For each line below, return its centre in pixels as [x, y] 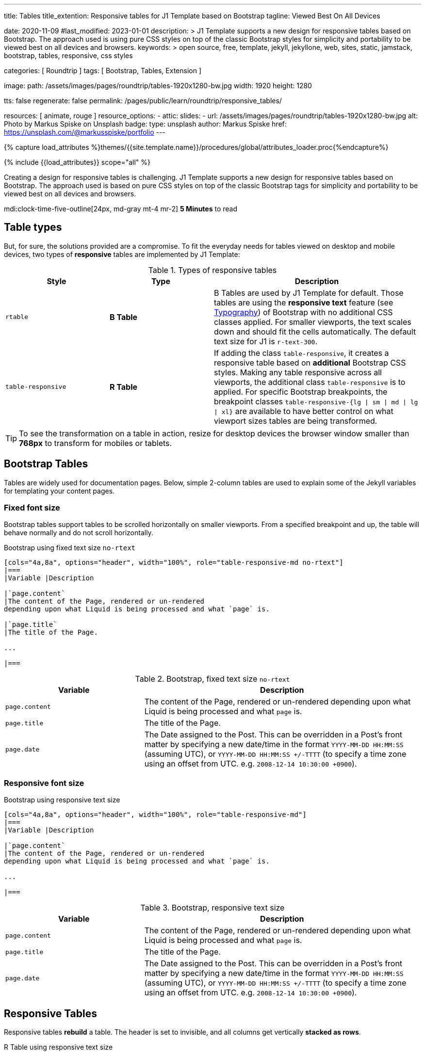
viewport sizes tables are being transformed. [296, 421]
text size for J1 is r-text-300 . [266, 341]
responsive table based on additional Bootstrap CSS [310, 362]
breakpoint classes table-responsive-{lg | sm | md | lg [316, 401]
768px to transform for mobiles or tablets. [96, 443]
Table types [33, 227]
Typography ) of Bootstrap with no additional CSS [303, 312]
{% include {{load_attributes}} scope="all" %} [77, 162]
